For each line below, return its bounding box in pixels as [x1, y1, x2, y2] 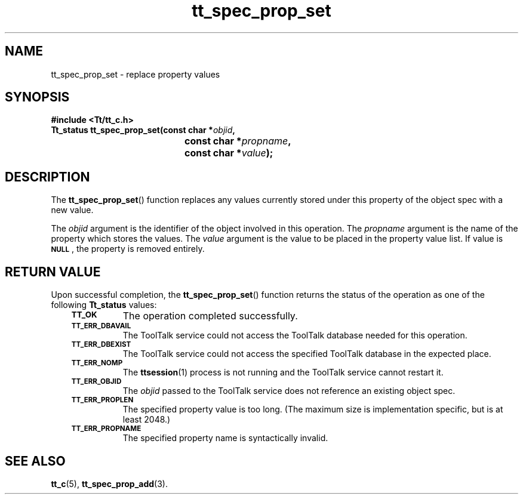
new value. [51, 205, 94, 215]
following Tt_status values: [51, 300, 157, 310]
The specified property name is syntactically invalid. [122, 433, 328, 443]
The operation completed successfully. [122, 310, 298, 322]
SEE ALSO [5, 453, 66, 469]
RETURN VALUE [5, 264, 101, 279]
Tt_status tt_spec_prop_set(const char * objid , [51, 125, 235, 135]
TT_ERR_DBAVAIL [71, 322, 131, 331]
